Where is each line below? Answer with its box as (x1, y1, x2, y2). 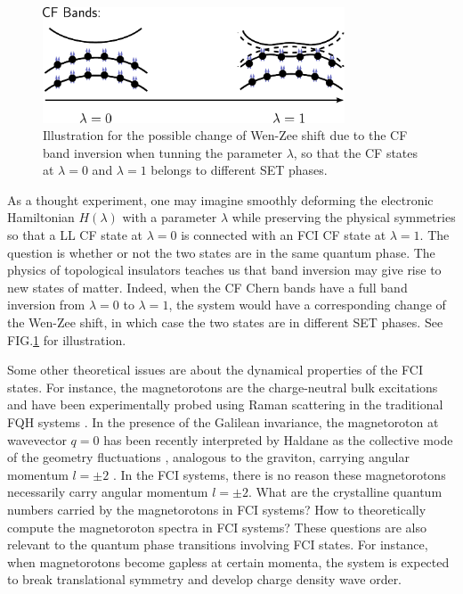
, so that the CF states (293, 143, 418, 161)
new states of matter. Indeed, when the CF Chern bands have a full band (7, 277, 408, 296)
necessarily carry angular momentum (7, 483, 208, 501)
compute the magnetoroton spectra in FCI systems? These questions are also (7, 517, 427, 536)
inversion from (7, 295, 85, 314)
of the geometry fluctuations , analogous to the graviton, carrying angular (7, 448, 410, 466)
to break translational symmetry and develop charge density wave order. (7, 570, 402, 589)
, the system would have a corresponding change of (168, 295, 446, 314)
